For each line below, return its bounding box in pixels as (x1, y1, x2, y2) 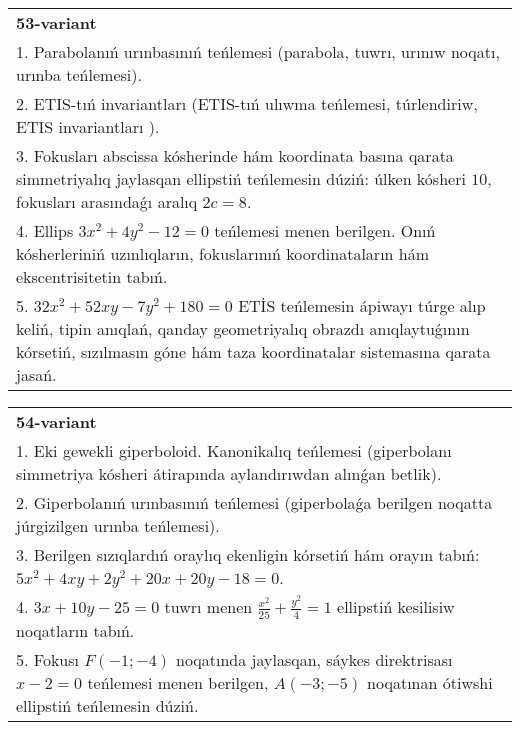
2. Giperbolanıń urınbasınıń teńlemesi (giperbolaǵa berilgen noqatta (16, 491, 493, 514)
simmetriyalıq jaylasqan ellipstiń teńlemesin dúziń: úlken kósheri (16, 167, 466, 190)
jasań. (16, 363, 57, 386)
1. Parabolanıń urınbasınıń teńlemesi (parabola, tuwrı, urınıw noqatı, (16, 40, 500, 63)
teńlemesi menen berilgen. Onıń (214, 219, 436, 242)
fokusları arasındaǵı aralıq (16, 190, 198, 213)
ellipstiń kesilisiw (337, 595, 455, 618)
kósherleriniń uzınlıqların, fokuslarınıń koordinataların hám (16, 242, 430, 265)
